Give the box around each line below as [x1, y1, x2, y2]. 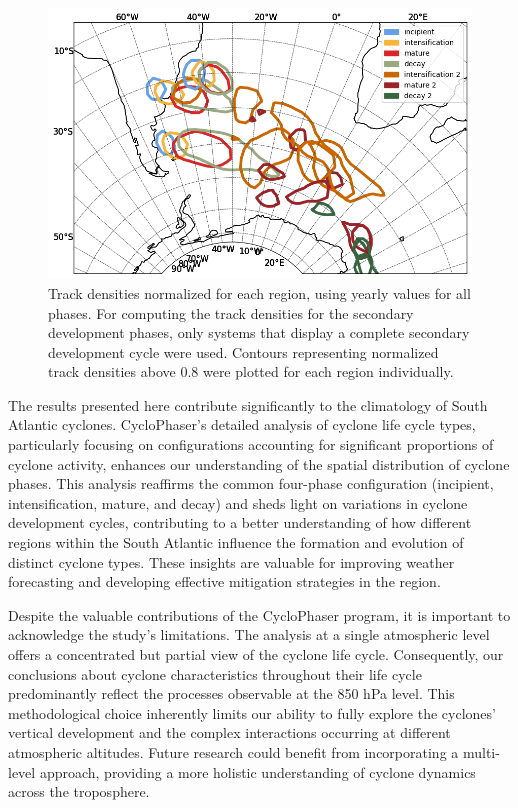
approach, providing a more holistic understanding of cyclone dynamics [39, 761, 476, 782]
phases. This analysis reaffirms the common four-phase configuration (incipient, [8, 473, 494, 494]
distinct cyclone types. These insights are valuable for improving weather [8, 551, 455, 572]
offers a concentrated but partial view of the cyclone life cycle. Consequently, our [8, 644, 504, 665]
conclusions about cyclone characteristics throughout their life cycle [8, 663, 422, 684]
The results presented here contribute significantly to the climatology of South [8, 394, 488, 415]
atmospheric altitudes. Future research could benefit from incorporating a [8, 741, 459, 762]
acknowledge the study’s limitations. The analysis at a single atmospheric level [8, 624, 490, 645]
